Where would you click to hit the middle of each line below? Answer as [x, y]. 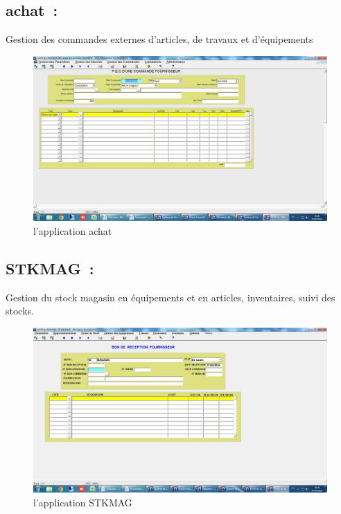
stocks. [20, 311]
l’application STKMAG [83, 502]
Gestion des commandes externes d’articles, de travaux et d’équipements [159, 39]
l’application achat [73, 230]
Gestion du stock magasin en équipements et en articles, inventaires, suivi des [170, 297]
